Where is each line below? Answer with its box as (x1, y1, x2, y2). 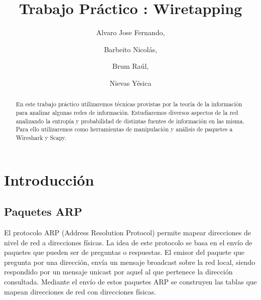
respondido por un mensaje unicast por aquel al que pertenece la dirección (4, 266, 233, 277)
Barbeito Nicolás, (104, 44, 157, 54)
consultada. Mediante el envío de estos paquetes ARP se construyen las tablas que (4, 276, 257, 286)
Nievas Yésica (109, 77, 152, 88)
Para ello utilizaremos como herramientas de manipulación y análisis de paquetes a (16, 125, 233, 133)
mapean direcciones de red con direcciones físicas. (4, 286, 156, 296)
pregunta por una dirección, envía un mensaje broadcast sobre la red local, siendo (4, 256, 255, 267)
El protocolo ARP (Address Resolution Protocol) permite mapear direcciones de (4, 227, 251, 237)
